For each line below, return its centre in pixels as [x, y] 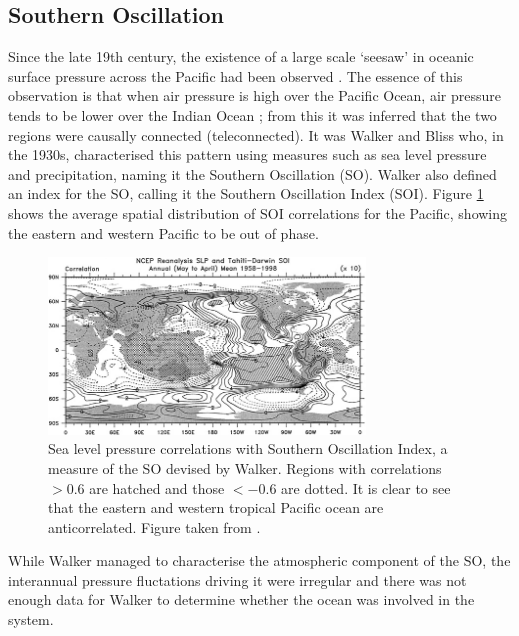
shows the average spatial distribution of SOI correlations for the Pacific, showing [258, 212]
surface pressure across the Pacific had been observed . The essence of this [235, 75]
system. [31, 619]
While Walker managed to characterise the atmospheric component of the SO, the [259, 560]
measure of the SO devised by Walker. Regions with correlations [245, 467]
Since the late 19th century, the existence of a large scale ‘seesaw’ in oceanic [241, 56]
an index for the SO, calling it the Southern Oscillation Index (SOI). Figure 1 [246, 193]
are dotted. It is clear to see [366, 487]
